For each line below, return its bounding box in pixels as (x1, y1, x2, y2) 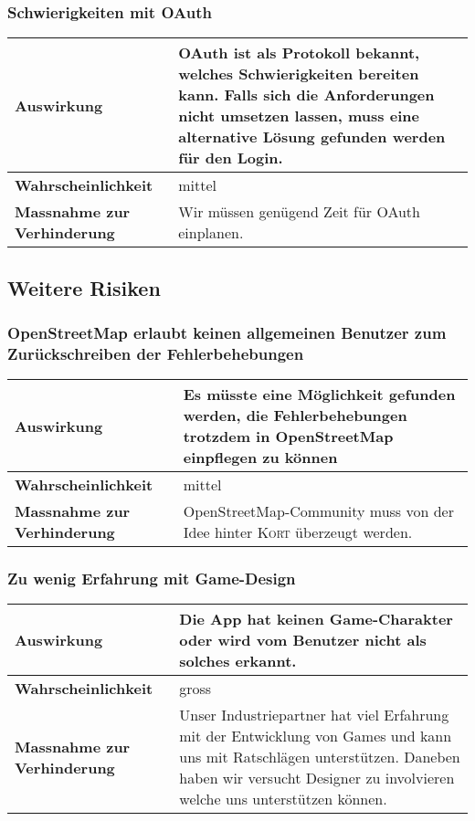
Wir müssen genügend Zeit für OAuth (178, 201, 420, 223)
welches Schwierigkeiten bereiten (178, 63, 419, 85)
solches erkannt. (179, 650, 297, 672)
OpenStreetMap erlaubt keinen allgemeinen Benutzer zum (7, 321, 447, 343)
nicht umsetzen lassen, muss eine (178, 105, 419, 127)
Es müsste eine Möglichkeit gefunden (183, 384, 456, 405)
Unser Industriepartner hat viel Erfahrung (179, 704, 449, 726)
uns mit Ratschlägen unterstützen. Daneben (179, 746, 460, 768)
